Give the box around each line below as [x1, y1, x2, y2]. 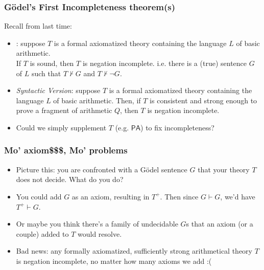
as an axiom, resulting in [71, 191, 150, 201]
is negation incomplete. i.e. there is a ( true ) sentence [82, 58, 247, 68]
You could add [16, 191, 62, 201]
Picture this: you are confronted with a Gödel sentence [16, 164, 187, 174]
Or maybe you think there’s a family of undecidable [16, 218, 178, 229]
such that [31, 67, 61, 78]
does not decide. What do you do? [16, 174, 124, 185]
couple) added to [16, 228, 69, 239]
